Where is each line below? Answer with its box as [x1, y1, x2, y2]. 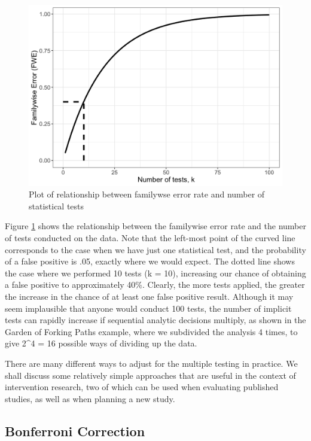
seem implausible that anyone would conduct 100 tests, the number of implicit [5, 302, 292, 314]
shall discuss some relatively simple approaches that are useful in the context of [5, 369, 296, 381]
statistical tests [29, 199, 84, 212]
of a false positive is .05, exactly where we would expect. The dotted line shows [5, 255, 295, 267]
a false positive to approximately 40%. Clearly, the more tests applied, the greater [5, 278, 305, 291]
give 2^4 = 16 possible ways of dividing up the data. [5, 337, 197, 349]
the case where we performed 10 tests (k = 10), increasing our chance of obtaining [5, 266, 306, 279]
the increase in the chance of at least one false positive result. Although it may [5, 290, 294, 303]
